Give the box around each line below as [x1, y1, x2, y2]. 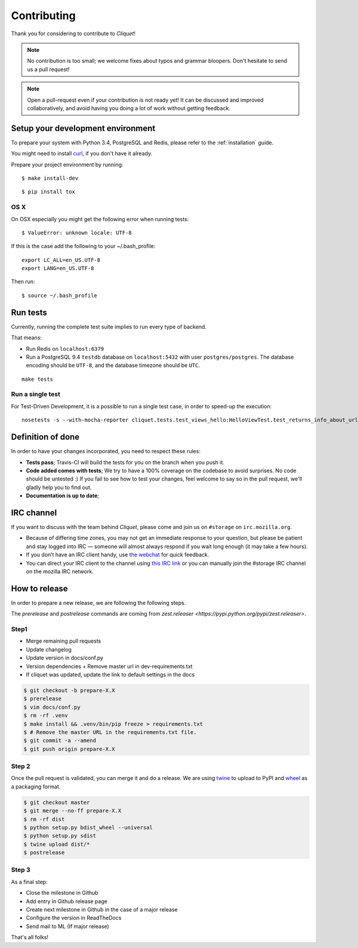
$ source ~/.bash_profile [21, 292, 98, 299]
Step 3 [11, 866, 31, 874]
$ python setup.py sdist [23, 833, 97, 839]
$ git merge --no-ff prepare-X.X [23, 808, 122, 814]
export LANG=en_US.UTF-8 [21, 265, 94, 272]
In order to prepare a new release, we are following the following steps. [11, 599, 186, 606]
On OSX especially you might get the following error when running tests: [11, 215, 189, 222]
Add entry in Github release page [26, 897, 107, 905]
